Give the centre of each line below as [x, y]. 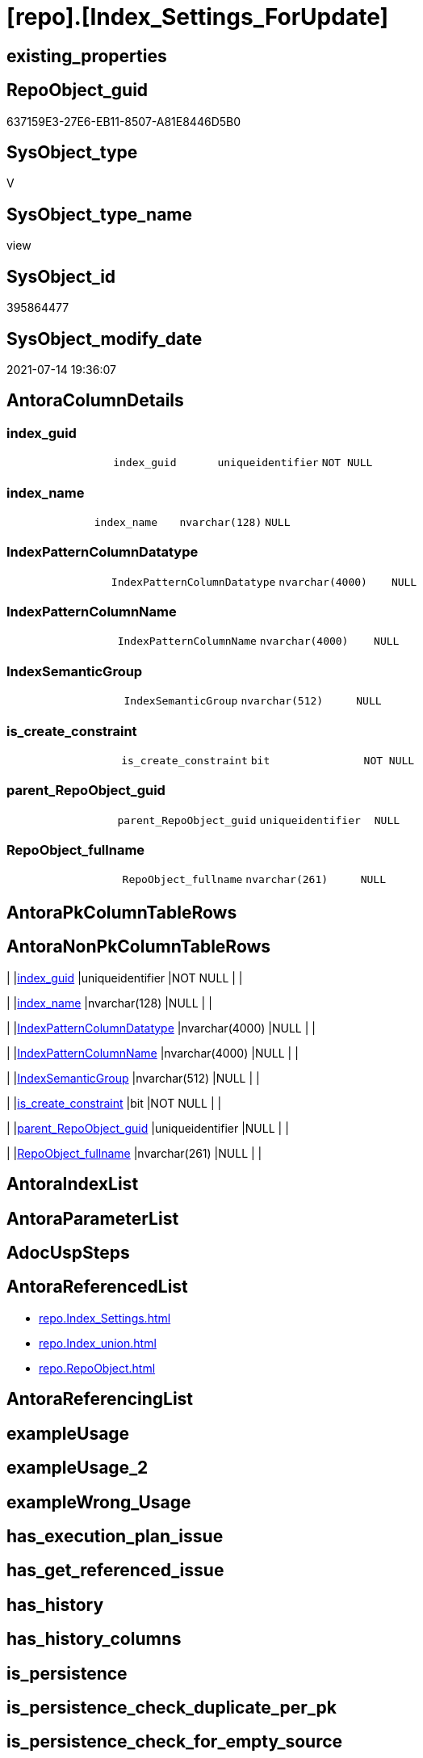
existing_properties [87, 56]
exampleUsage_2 [77, 1468]
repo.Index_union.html [98, 1343]
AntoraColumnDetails [95, 401]
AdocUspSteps [68, 1252]
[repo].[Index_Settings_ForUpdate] [198, 17]
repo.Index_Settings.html [105, 1318]
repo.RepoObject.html [97, 1368]
